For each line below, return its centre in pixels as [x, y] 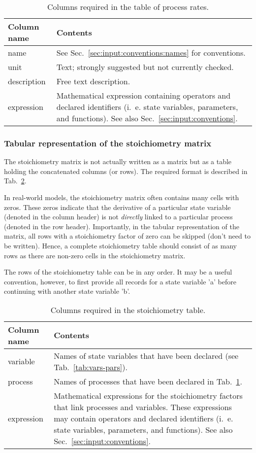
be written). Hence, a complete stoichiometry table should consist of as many [120, 245]
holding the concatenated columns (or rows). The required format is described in [126, 171]
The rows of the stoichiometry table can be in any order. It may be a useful [118, 272]
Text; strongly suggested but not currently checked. [145, 67]
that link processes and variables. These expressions [143, 407]
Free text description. [93, 81]
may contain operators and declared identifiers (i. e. [144, 418]
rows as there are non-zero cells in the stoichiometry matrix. [95, 255]
